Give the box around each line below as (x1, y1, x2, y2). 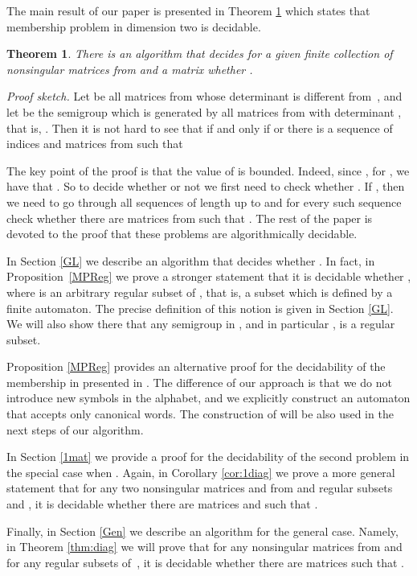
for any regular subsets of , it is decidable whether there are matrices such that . (6, 553, 404, 570)
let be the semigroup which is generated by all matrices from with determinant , (6, 103, 402, 120)
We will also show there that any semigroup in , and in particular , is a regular (6, 315, 395, 332)
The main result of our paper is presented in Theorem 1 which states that (6, 2, 370, 19)
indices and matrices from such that (6, 135, 183, 152)
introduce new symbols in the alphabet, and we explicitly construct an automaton (6, 389, 411, 406)
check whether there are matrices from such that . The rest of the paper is (6, 209, 373, 226)
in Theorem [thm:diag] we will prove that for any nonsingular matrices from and (6, 538, 403, 555)
